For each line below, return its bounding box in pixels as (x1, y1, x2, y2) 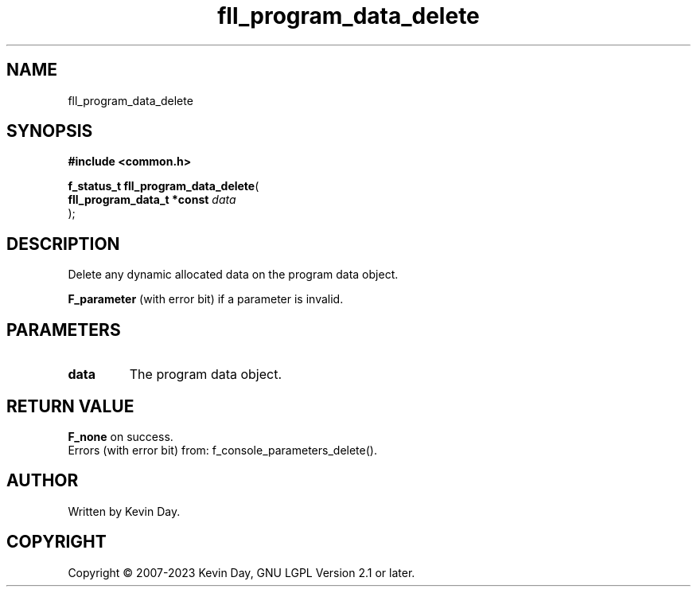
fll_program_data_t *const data (68, 193, 236, 207)
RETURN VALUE (6, 396, 134, 416)
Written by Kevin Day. (68, 504, 181, 518)
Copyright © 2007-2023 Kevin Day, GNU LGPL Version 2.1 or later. (68, 565, 415, 579)
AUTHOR (6, 470, 79, 491)
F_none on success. (68, 429, 173, 443)
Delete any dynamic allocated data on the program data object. (68, 267, 399, 282)
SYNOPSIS (6, 121, 93, 142)
